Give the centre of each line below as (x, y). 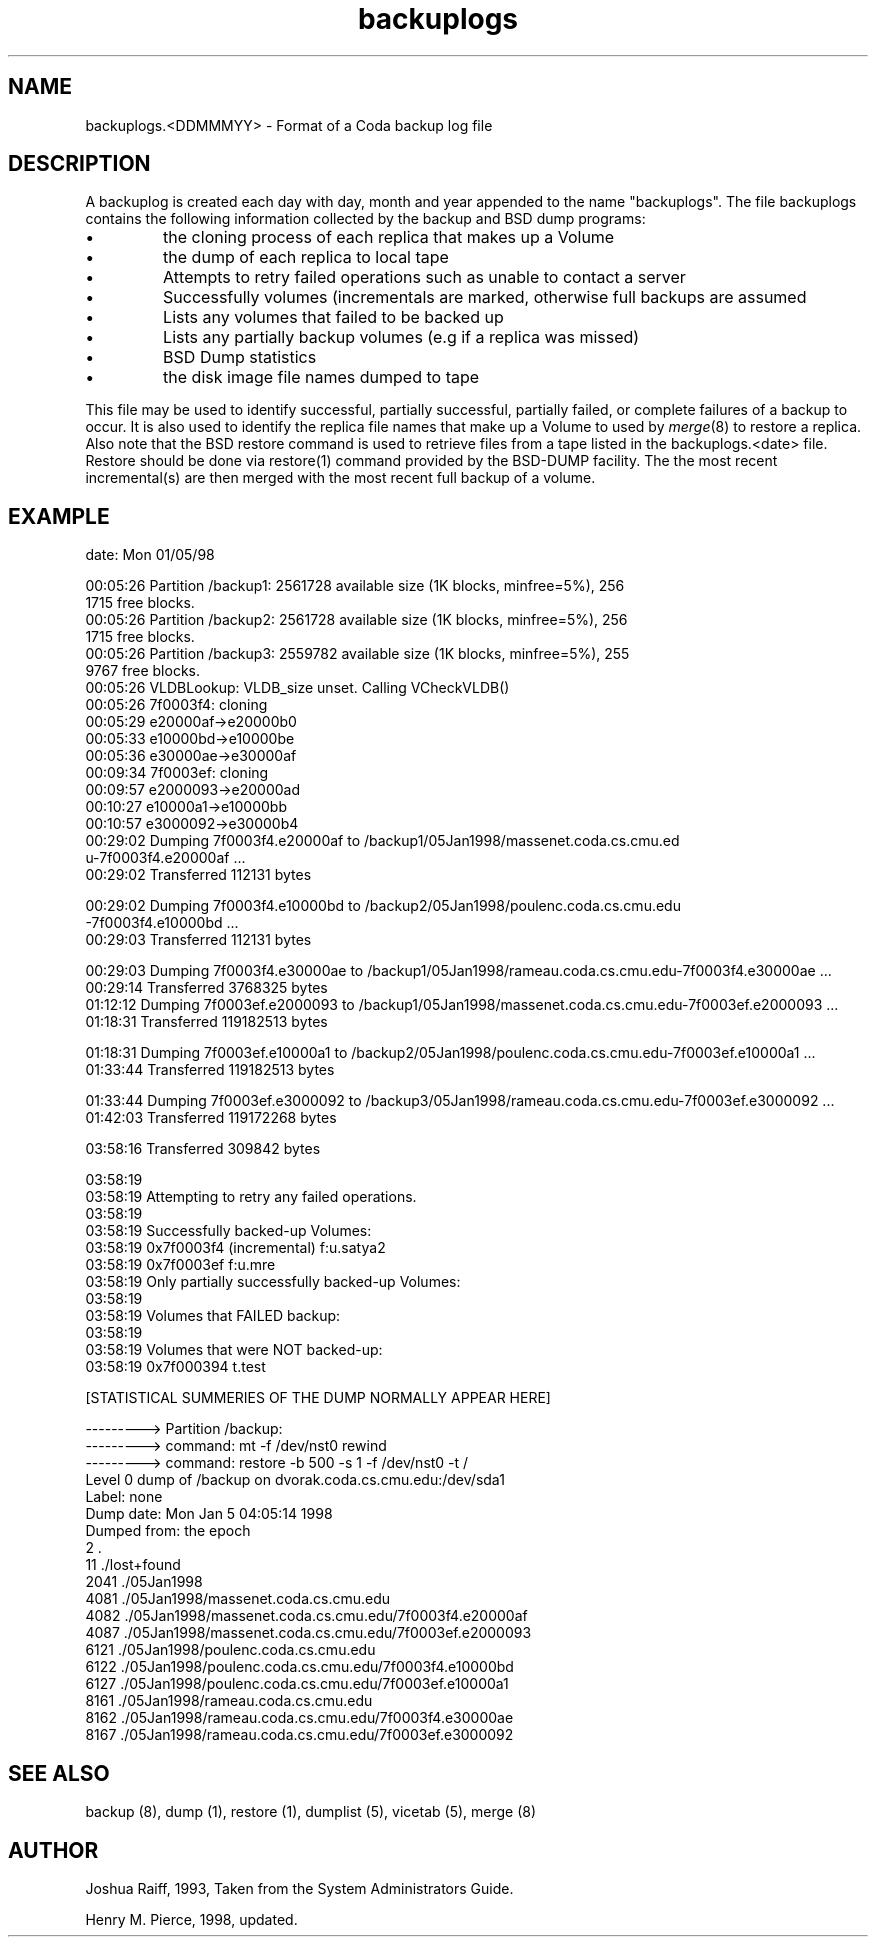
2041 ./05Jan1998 (144, 1582)
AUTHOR (53, 1850)
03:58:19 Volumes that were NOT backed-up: (234, 1350)
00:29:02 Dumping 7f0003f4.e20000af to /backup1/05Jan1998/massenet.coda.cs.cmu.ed (382, 841)
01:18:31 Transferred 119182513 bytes (206, 1022)
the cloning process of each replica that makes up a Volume (389, 237)
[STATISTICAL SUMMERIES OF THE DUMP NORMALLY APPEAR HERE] (318, 1398)
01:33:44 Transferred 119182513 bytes (210, 1070)
